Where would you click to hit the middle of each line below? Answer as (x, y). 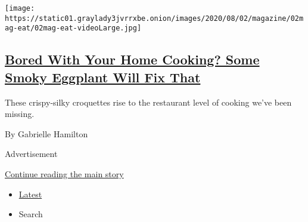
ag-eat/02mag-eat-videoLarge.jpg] (73, 28)
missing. (20, 114)
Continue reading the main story (64, 173)
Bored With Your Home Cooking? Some (132, 59)
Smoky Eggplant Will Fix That (103, 77)
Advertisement (31, 154)
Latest (30, 194)
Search (31, 214)
